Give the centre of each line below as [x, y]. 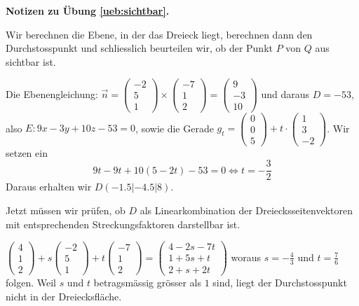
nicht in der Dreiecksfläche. [64, 296]
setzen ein [27, 152]
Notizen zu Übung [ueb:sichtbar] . [88, 11]
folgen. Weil [31, 283]
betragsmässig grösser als [147, 283]
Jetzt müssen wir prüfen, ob [66, 210]
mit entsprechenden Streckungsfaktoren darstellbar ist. [123, 224]
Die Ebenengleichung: [52, 93]
